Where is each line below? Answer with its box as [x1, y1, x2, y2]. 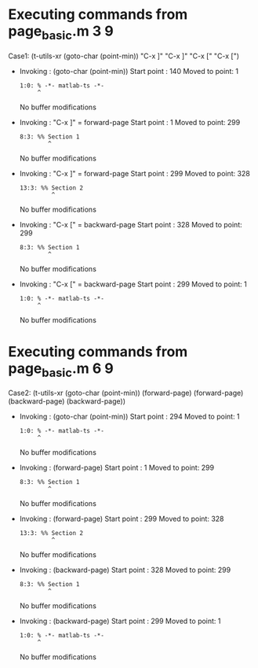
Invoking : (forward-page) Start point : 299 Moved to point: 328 [19, 514, 224, 524]
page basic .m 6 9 [8, 360, 114, 380]
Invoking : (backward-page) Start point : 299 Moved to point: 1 [19, 616, 221, 626]
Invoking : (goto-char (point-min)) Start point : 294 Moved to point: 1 [19, 412, 241, 422]
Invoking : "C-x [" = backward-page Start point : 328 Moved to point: [19, 220, 242, 229]
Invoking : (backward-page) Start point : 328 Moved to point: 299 [19, 565, 231, 575]
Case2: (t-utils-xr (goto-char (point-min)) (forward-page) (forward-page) [8, 388, 244, 398]
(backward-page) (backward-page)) [8, 397, 126, 406]
